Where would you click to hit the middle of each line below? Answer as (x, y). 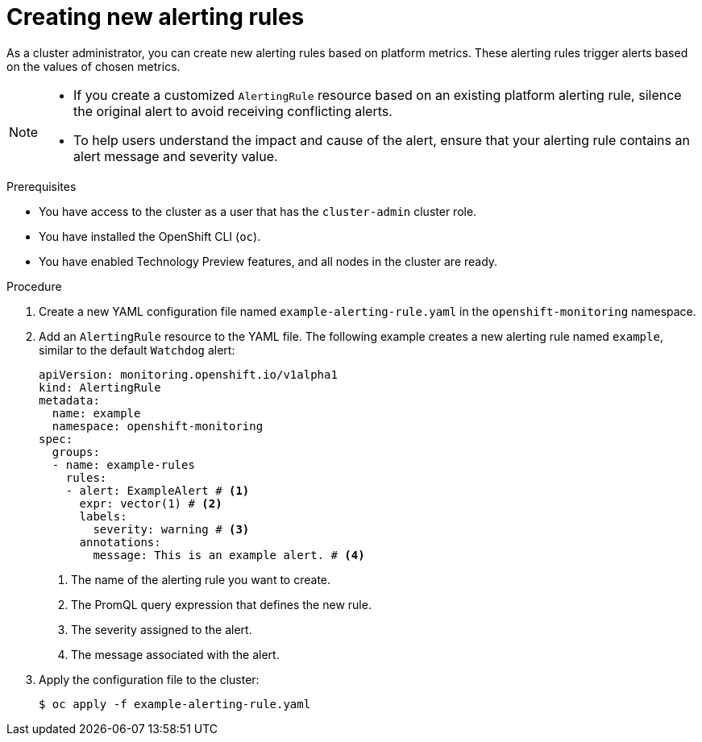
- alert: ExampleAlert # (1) (158, 490)
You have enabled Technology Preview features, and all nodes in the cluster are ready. (268, 261)
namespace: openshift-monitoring (158, 426)
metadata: (69, 400)
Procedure (34, 286)
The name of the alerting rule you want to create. (201, 579)
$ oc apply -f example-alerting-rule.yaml (175, 704)
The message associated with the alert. (175, 654)
